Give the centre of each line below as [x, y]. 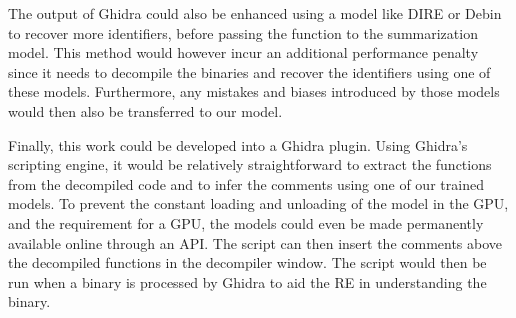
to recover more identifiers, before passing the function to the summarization [243, 32]
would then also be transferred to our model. [145, 110]
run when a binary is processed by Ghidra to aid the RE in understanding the [247, 281]
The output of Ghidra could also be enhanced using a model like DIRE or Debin [255, 13]
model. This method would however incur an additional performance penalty [243, 52]
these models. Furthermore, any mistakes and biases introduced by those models [254, 91]
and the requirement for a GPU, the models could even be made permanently [246, 222]
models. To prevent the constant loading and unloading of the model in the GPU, [258, 203]
